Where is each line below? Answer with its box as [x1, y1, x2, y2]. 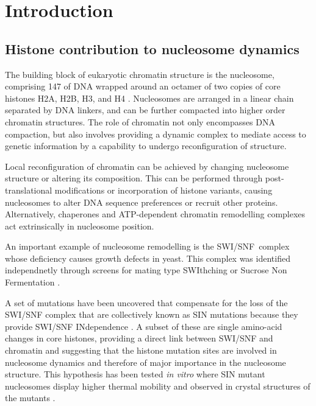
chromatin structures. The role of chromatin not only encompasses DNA [5, 115, 275, 128]
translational [5, 183, 52, 196]
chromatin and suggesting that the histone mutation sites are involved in [5, 344, 277, 357]
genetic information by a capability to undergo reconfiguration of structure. [5, 139, 287, 152]
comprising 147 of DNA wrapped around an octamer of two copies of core [5, 80, 281, 93]
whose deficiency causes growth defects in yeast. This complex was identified [5, 251, 290, 264]
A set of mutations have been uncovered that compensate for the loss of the [5, 296, 288, 309]
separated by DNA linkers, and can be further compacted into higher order [5, 103, 285, 116]
